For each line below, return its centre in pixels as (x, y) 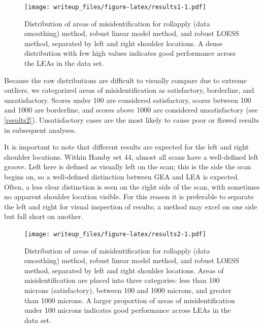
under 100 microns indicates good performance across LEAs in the (128, 310)
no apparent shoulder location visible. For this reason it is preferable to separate (129, 196)
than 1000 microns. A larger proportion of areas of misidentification (130, 300)
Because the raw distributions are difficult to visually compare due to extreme (125, 80)
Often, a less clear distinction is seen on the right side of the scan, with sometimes (132, 186)
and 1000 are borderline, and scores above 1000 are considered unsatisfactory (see (131, 110)
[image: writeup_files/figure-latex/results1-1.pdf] (115, 7)
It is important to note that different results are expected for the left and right (126, 147)
